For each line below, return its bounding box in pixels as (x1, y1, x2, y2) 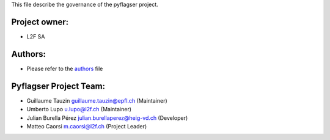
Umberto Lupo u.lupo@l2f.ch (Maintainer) (26, 106, 131, 113)
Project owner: (11, 17, 69, 27)
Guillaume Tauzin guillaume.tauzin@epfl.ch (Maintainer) (26, 97, 167, 104)
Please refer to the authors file (26, 65, 103, 72)
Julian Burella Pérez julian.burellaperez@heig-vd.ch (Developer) (26, 114, 188, 122)
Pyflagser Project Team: (11, 81, 106, 91)
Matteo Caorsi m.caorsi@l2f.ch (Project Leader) (26, 122, 147, 130)
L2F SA (26, 32, 45, 40)
